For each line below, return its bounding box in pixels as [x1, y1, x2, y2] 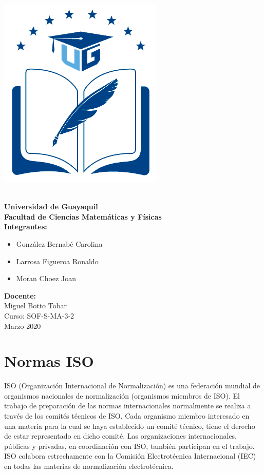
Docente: [4, 290, 36, 301]
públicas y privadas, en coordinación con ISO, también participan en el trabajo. [4, 440, 255, 451]
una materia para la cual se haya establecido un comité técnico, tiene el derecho [4, 420, 255, 431]
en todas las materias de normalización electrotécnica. [4, 461, 174, 471]
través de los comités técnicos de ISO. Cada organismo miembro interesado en [4, 410, 250, 421]
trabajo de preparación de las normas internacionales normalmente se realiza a [4, 400, 251, 411]
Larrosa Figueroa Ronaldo [16, 255, 99, 266]
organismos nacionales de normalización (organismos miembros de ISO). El [4, 390, 240, 401]
